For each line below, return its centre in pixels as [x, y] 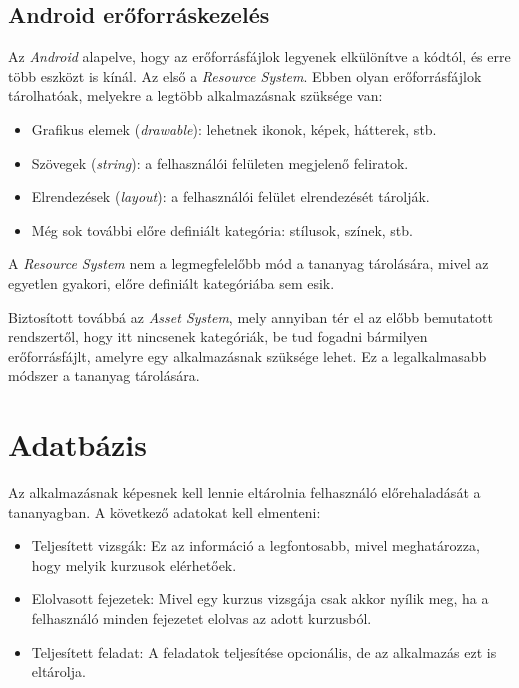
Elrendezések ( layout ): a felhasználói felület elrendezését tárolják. [230, 196]
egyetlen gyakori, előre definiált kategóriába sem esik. [171, 282]
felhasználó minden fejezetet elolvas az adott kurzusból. [201, 618]
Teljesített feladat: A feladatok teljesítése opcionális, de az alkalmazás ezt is [264, 651]
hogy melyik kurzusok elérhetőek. [134, 564]
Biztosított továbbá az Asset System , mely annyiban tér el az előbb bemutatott [250, 316]
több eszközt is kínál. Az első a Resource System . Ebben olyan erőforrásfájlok [245, 75]
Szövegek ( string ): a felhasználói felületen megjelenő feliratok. [220, 162]
